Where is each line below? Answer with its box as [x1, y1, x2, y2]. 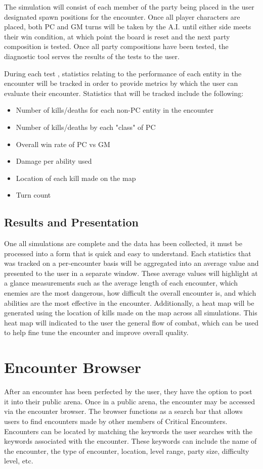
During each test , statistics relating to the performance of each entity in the [4, 68, 242, 78]
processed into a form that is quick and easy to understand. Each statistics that [4, 248, 251, 258]
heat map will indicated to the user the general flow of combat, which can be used [4, 317, 259, 327]
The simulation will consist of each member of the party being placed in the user [4, 2, 254, 12]
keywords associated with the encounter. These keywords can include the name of [4, 436, 257, 446]
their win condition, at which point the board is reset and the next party [4, 31, 230, 41]
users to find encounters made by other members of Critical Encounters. [4, 415, 228, 426]
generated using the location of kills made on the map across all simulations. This [4, 307, 257, 318]
